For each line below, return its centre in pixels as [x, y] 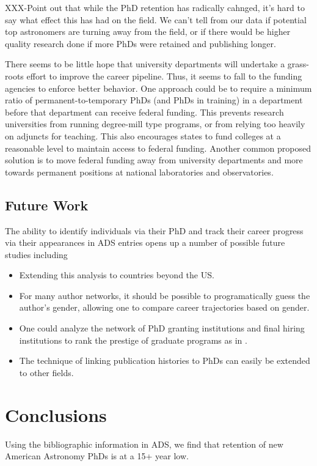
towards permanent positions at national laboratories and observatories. [139, 172]
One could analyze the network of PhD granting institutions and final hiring [162, 328]
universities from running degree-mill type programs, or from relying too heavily [155, 124]
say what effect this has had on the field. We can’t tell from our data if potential [156, 19]
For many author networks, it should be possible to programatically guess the [165, 295]
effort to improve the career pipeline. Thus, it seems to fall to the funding [164, 76]
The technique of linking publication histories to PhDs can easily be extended [165, 361]
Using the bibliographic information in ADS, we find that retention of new [144, 444]
